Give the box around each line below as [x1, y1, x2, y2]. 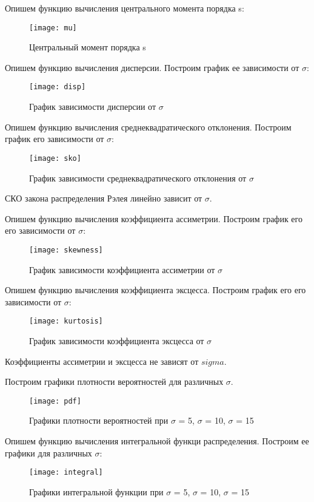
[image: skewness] [29, 245, 103, 254]
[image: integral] [29, 468, 103, 477]
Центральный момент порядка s [29, 41, 146, 53]
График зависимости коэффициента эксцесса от [29, 334, 204, 347]
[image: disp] [29, 83, 86, 92]
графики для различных [5, 446, 92, 459]
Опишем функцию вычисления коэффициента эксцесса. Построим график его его [5, 283, 306, 296]
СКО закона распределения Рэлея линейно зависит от [5, 192, 202, 205]
